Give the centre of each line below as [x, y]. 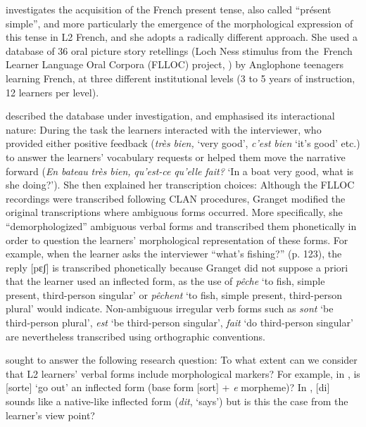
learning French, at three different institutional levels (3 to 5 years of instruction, [181, 78]
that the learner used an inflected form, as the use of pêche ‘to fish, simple [165, 281]
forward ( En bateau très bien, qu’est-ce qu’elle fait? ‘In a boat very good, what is [180, 171]
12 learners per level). [52, 92]
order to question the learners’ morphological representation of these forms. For [177, 240]
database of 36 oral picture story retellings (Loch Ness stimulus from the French [179, 50]
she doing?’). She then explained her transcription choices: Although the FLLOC [180, 185]
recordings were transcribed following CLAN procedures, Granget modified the [176, 198]
